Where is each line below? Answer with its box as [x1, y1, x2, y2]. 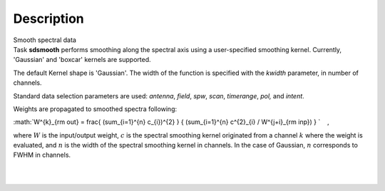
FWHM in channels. [13, 150, 71, 160]
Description [13, 11, 85, 26]
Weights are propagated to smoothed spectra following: [13, 104, 178, 113]
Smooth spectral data [13, 36, 76, 44]
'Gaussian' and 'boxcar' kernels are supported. [13, 56, 151, 64]
